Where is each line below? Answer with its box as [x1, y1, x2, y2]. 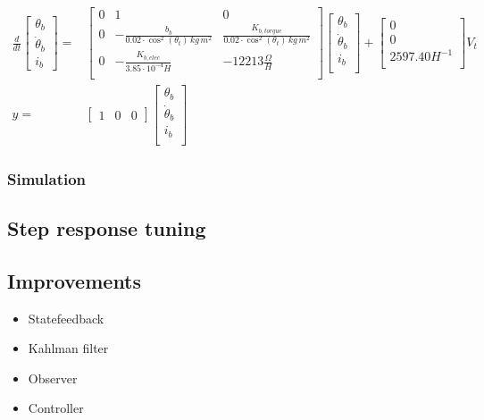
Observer [28, 368, 78, 387]
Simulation [7, 167, 87, 189]
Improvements [7, 266, 142, 294]
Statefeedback [28, 308, 104, 327]
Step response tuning [7, 214, 206, 242]
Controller [28, 399, 84, 417]
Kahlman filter [28, 339, 109, 357]
